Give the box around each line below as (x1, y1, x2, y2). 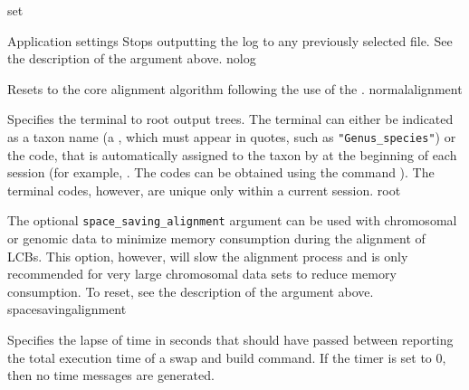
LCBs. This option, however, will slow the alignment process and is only (7, 246, 408, 265)
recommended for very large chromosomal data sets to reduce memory (7, 264, 397, 283)
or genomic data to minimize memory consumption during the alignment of (7, 229, 426, 248)
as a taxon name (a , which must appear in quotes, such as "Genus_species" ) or (7, 127, 456, 146)
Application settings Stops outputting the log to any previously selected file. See (7, 31, 453, 50)
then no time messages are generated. (7, 366, 215, 385)
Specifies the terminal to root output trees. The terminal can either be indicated (7, 109, 454, 128)
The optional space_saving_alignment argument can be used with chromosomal (7, 211, 457, 230)
